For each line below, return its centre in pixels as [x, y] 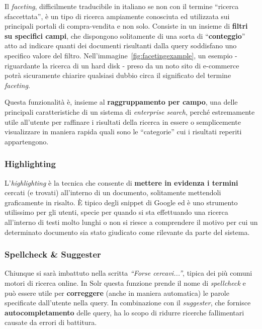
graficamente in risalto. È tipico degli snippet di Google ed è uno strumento [121, 202]
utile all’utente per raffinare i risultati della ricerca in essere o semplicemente [123, 121]
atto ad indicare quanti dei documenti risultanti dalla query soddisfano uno [121, 46]
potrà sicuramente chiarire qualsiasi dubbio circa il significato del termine [118, 75]
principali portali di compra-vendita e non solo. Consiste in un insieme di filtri [126, 26]
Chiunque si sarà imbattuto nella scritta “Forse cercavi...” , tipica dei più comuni [128, 273]
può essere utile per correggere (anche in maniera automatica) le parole [117, 293]
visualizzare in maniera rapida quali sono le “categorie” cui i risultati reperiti [123, 132]
